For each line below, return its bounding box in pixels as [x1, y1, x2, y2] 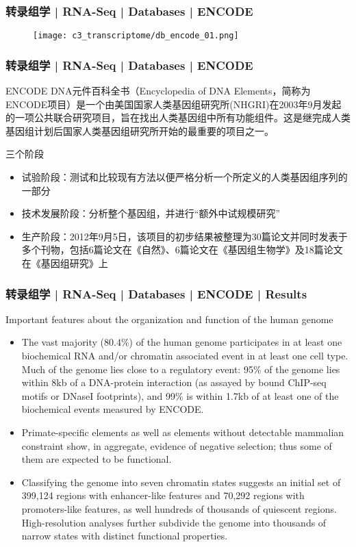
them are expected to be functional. [21, 452, 172, 466]
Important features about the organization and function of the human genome [5, 311, 333, 326]
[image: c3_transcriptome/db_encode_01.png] [33, 31, 239, 41]
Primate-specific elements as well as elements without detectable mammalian [21, 425, 344, 439]
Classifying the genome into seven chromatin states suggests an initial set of [21, 474, 341, 489]
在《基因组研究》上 [21, 256, 108, 270]
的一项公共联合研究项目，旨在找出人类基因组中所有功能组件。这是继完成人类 [5, 110, 351, 125]
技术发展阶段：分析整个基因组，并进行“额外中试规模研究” [21, 206, 281, 220]
